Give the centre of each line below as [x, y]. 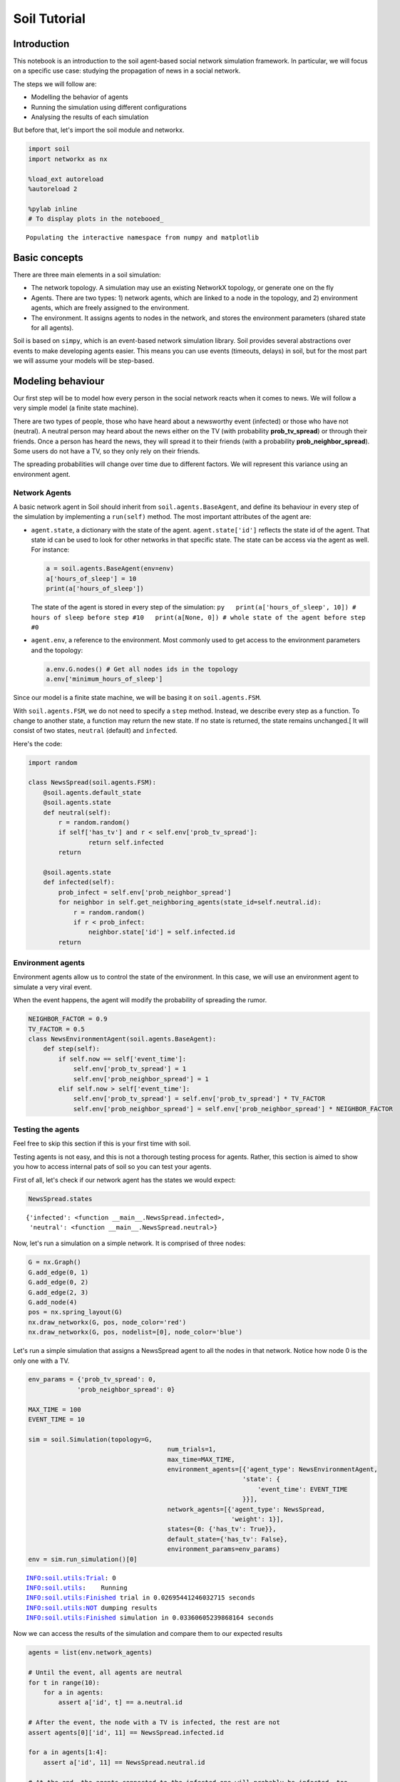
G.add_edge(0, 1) [58, 1272]
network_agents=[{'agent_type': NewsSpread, [246, 1509]
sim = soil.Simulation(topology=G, [90, 1439]
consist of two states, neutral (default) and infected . [96, 731]
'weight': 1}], [257, 1519]
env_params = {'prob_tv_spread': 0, [92, 1380]
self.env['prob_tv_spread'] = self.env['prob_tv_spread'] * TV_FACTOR [199, 1099]
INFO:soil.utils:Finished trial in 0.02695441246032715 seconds [141, 1598]
